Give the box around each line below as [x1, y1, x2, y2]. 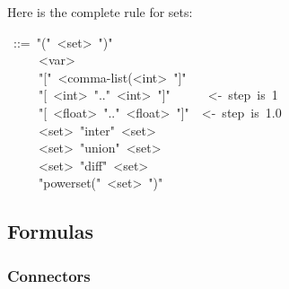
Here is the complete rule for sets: [7, 3, 193, 21]
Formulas [7, 217, 94, 245]
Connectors [7, 264, 91, 286]
